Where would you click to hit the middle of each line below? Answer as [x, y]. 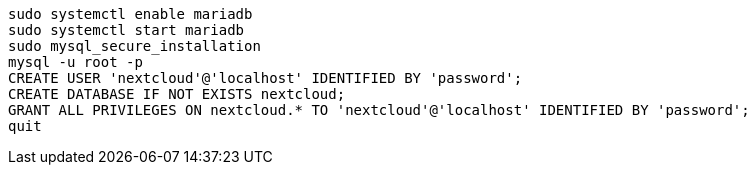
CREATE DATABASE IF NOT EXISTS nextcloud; [177, 94]
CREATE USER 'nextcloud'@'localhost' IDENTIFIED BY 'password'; [265, 78]
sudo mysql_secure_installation [134, 46]
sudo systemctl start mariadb [126, 30]
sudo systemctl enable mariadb [130, 14]
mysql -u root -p [75, 62]
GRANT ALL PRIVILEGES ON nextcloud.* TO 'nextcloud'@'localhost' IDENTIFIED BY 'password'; [379, 110]
